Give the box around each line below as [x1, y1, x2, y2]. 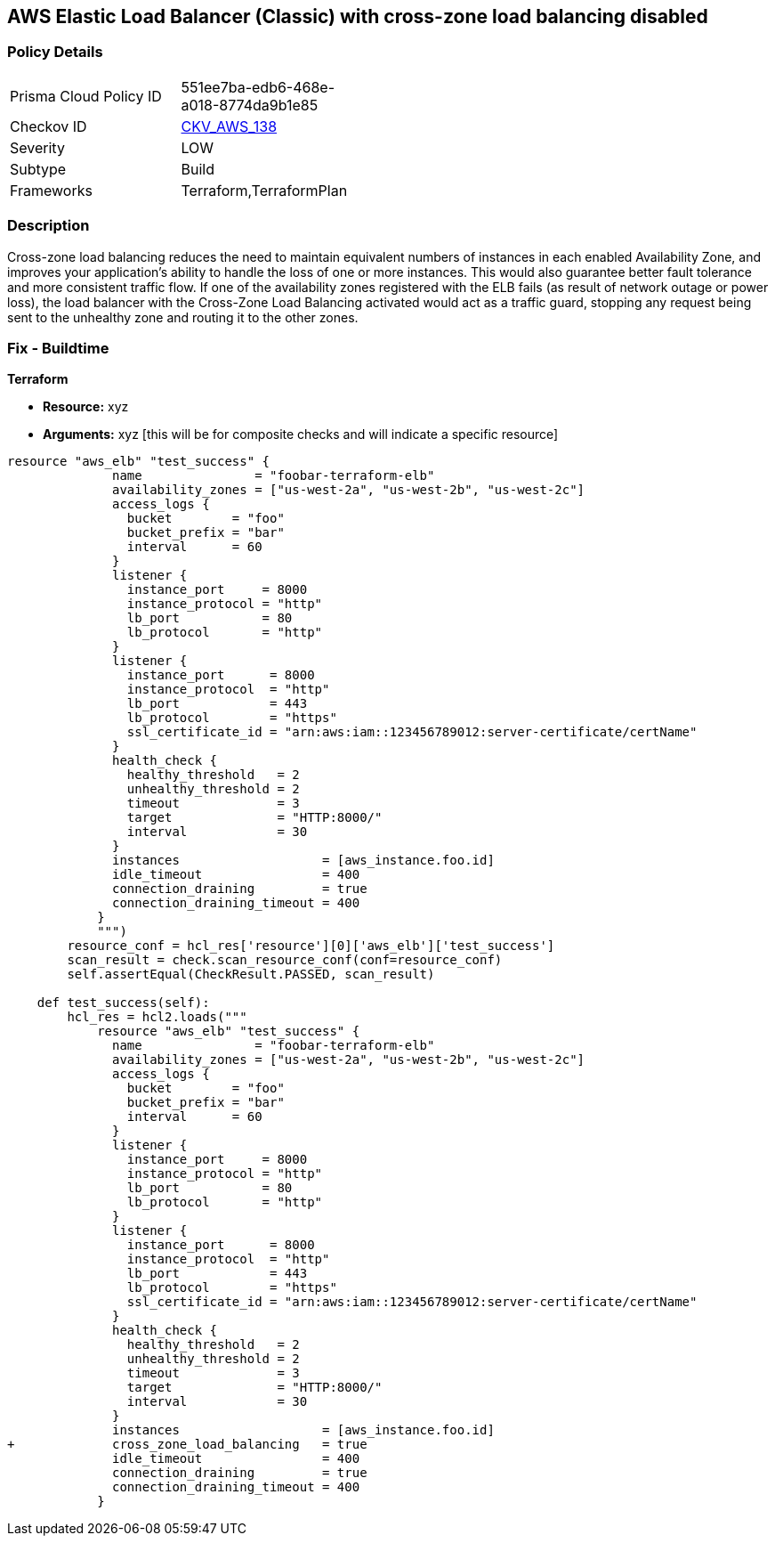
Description [7, 216, 90, 235]
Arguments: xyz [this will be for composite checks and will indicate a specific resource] [43, 426, 559, 443]
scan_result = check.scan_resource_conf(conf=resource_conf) [67, 953, 503, 968]
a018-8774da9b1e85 [181, 95, 319, 114]
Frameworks [10, 181, 93, 199]
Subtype [10, 159, 67, 178]
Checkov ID [10, 117, 87, 135]
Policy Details [7, 43, 103, 61]
